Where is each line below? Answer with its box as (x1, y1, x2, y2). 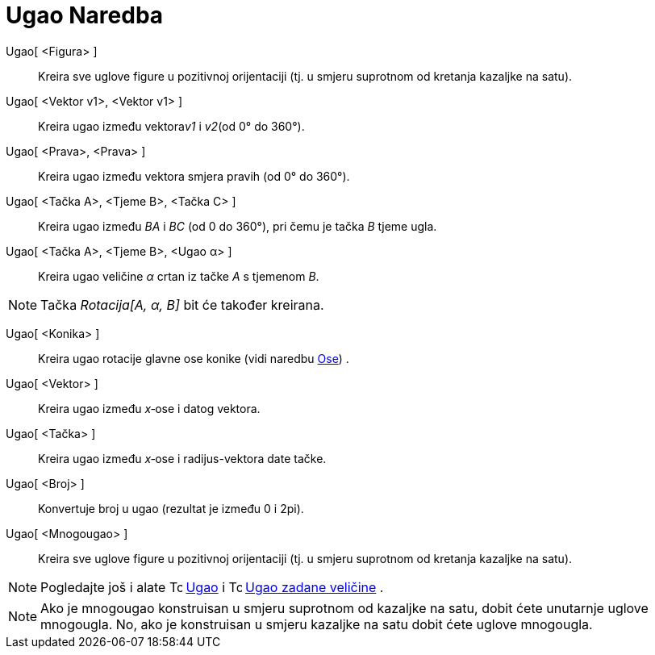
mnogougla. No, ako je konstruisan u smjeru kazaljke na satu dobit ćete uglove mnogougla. (40, 615, 593, 632)
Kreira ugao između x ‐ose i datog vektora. (38, 401, 261, 415)
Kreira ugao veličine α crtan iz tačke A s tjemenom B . (38, 269, 319, 283)
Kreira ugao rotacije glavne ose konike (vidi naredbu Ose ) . (38, 351, 349, 365)
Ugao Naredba (6, 2, 164, 29)
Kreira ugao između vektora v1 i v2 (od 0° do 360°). (38, 119, 305, 133)
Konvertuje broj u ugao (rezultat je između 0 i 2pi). (38, 501, 304, 515)
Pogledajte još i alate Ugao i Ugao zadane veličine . (40, 578, 384, 595)
